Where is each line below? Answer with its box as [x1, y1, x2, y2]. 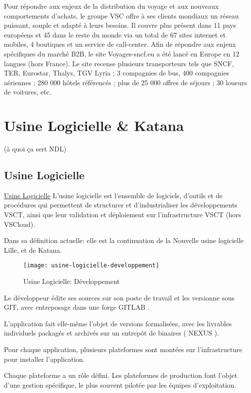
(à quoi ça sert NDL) [4, 144, 67, 154]
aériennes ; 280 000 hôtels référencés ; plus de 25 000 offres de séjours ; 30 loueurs [4, 77, 247, 87]
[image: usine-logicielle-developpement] [23, 262, 160, 269]
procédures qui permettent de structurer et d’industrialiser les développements [4, 200, 237, 210]
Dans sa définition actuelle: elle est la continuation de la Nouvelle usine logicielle [4, 235, 244, 245]
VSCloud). [4, 219, 36, 229]
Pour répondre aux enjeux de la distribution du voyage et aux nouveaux [4, 1, 219, 11]
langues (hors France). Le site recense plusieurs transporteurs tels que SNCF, [4, 58, 234, 68]
